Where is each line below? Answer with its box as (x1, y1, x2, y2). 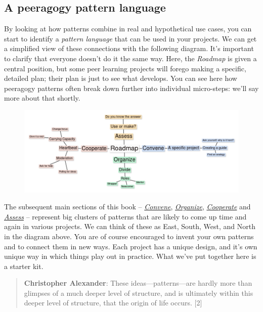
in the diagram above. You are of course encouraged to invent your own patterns (4, 231, 254, 241)
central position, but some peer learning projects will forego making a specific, (4, 63, 246, 73)
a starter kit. (4, 260, 43, 271)
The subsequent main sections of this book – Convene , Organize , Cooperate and (4, 201, 251, 212)
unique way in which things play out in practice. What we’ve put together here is (4, 251, 256, 261)
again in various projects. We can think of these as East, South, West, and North (4, 221, 256, 232)
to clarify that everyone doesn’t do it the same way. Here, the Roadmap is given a (4, 53, 257, 63)
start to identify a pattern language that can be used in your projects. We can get (4, 33, 257, 43)
